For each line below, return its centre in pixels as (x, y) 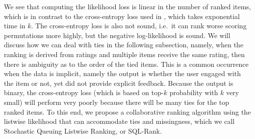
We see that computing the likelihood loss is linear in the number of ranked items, (127, 6)
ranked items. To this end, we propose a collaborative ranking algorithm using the (127, 111)
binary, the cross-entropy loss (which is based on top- (84, 92)
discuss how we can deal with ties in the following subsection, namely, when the (124, 45)
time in (15, 26)
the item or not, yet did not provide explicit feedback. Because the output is (119, 83)
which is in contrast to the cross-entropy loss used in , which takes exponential (122, 16)
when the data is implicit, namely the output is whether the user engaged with (122, 73)
